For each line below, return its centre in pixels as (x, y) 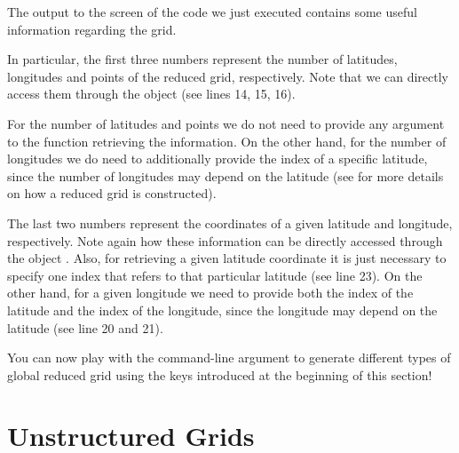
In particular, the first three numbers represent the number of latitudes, (202, 59)
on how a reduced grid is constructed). (112, 193)
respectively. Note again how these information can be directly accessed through (225, 240)
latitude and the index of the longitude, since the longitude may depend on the (222, 310)
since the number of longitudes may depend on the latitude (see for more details (226, 175)
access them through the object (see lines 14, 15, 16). (151, 94)
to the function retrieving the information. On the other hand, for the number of (227, 141)
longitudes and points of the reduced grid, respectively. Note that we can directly (228, 76)
